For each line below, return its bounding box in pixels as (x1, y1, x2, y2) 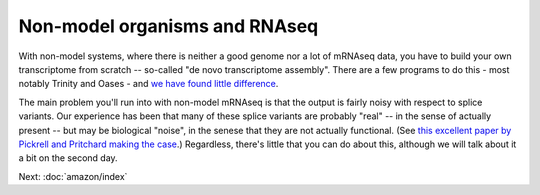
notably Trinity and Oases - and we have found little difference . (18, 78, 279, 90)
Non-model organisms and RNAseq (18, 15, 319, 37)
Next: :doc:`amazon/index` (18, 170, 128, 182)
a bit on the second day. (18, 152, 119, 164)
